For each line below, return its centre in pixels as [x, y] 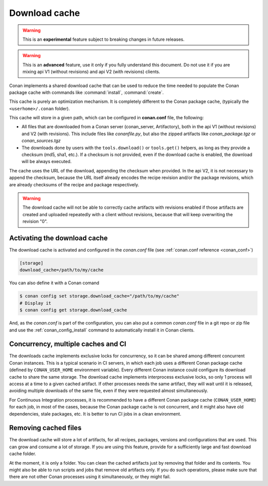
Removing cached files [45, 428]
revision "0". [35, 222]
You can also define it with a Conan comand [54, 283]
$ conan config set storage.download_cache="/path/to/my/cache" [100, 296]
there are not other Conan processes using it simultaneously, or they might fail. [90, 477]
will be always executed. [47, 162]
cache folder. [23, 454]
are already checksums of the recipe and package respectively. [74, 184]
